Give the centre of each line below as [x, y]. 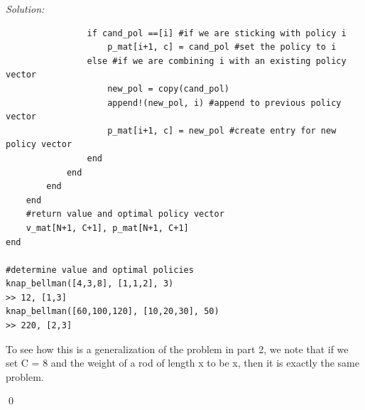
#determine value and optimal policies [100, 270]
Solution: [25, 9]
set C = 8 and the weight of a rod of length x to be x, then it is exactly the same [182, 363]
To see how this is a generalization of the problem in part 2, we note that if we [177, 349]
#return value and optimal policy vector [125, 214]
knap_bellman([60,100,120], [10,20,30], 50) [113, 312]
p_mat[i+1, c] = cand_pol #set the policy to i [222, 47]
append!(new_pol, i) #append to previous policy [224, 103]
